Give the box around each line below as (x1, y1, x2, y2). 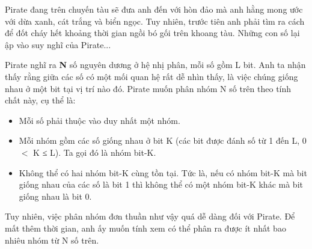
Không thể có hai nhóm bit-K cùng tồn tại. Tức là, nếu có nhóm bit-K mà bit (19, 166, 307, 179)
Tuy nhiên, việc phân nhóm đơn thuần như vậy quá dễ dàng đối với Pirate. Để (5, 210, 295, 223)
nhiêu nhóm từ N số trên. (5, 233, 99, 246)
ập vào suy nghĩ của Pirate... (5, 38, 111, 51)
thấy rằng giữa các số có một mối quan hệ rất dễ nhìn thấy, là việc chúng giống (5, 70, 298, 82)
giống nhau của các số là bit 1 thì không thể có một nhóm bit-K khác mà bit (19, 178, 303, 191)
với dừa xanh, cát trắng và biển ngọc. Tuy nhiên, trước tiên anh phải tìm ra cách (5, 14, 305, 27)
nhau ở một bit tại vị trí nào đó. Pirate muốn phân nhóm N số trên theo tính (5, 82, 292, 94)
